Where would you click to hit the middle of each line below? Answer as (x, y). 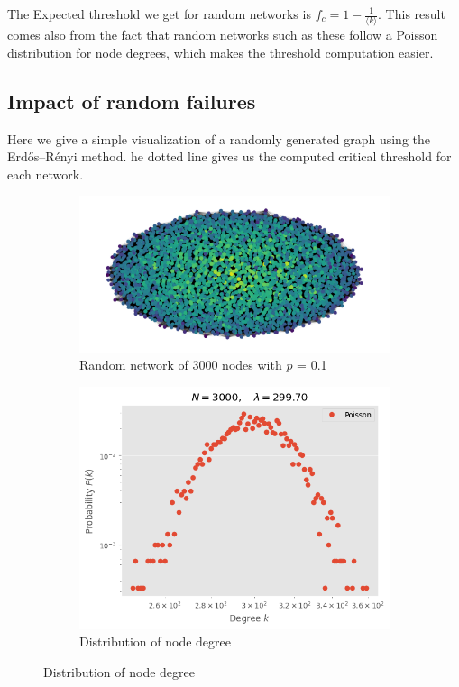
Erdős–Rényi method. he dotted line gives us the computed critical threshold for (229, 156)
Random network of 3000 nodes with (181, 365)
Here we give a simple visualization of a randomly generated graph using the (219, 138)
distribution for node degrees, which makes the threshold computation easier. (220, 52)
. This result (412, 14)
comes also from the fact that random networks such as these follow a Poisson (223, 35)
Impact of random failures (132, 101)
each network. (46, 174)
